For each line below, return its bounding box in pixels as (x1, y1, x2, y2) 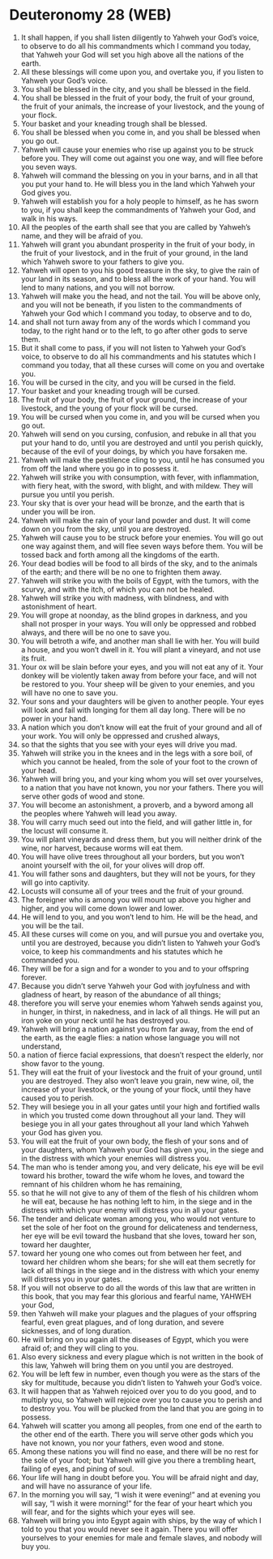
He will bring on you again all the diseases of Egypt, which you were (20, 1334, 250, 1344)
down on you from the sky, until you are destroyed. (20, 523, 191, 533)
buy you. (20, 1541, 51, 1551)
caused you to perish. (20, 1093, 94, 1103)
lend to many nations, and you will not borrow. (20, 282, 175, 292)
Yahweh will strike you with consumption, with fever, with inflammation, (20, 472, 259, 482)
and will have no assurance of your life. (20, 1481, 152, 1491)
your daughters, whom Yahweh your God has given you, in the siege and (20, 1144, 264, 1154)
